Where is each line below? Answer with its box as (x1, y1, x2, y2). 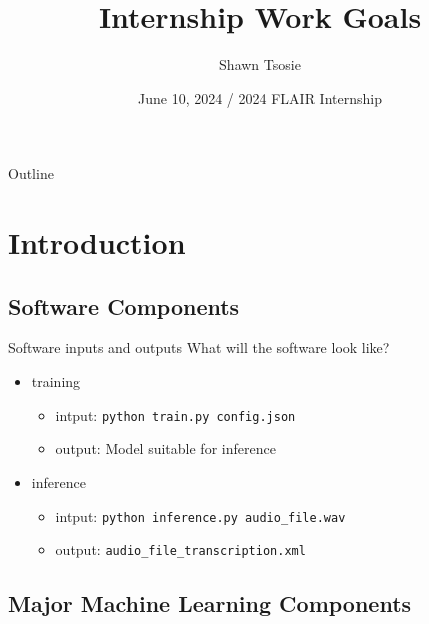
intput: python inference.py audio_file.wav (55, 505, 346, 526)
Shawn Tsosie (219, 54, 301, 75)
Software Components (8, 290, 240, 321)
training (31, 371, 81, 392)
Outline (8, 163, 54, 184)
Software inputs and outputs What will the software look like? (8, 337, 390, 358)
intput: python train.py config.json (55, 404, 296, 425)
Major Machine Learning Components (8, 588, 412, 619)
